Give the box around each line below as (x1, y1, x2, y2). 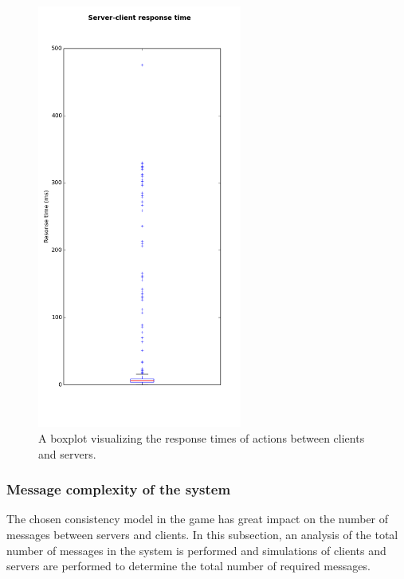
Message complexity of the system (6, 479, 231, 499)
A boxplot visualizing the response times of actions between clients (38, 429, 365, 446)
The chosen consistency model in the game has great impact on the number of (6, 510, 389, 527)
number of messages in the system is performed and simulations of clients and (6, 542, 386, 558)
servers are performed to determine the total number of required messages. (6, 557, 371, 574)
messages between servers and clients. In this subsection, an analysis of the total (6, 526, 398, 542)
